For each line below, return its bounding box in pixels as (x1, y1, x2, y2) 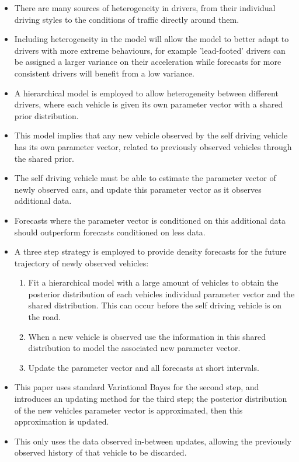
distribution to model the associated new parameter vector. (28, 342, 241, 354)
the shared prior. (14, 152, 74, 164)
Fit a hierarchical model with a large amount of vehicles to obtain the (28, 276, 279, 289)
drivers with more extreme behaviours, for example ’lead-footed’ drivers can (14, 44, 286, 56)
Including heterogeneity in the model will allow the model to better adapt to (14, 33, 289, 45)
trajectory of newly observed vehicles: (14, 256, 149, 269)
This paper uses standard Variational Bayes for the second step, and (14, 381, 259, 393)
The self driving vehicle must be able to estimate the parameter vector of (14, 172, 276, 184)
